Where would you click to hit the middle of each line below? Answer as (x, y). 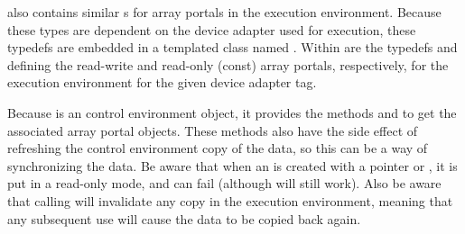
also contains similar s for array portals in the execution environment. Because (224, 12)
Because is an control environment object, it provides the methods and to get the (232, 112)
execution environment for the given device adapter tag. (162, 82)
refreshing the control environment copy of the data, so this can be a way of (218, 148)
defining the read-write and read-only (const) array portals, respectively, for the (228, 64)
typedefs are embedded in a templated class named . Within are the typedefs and (232, 47)
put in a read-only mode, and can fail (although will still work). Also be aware (224, 183)
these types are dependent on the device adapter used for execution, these (212, 29)
